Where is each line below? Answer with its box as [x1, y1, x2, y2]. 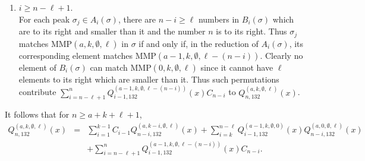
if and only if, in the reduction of [139, 37, 259, 49]
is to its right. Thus [216, 25, 287, 37]
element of [18, 61, 56, 73]
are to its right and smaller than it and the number [18, 25, 206, 37]
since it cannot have [200, 61, 273, 73]
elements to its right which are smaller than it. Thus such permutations [18, 72, 279, 85]
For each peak [18, 12, 70, 25]
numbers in [198, 12, 240, 25]
